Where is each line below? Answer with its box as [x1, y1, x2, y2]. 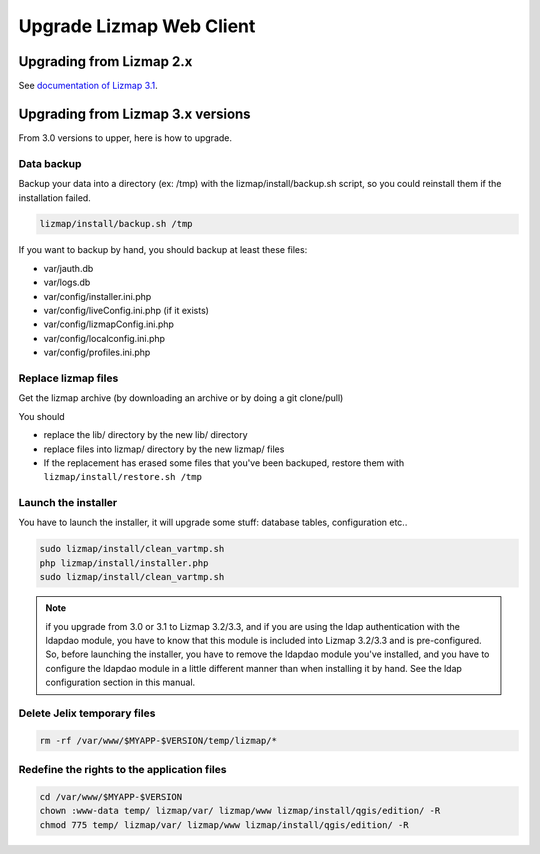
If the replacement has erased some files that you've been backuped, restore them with [43, 456, 405, 469]
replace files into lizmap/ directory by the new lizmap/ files [43, 443, 285, 455]
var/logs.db [43, 276, 91, 289]
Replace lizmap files [18, 371, 119, 385]
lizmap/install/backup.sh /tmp [39, 218, 194, 230]
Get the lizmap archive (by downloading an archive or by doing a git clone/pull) [18, 392, 344, 404]
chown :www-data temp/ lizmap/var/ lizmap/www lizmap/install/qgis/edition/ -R [39, 805, 441, 817]
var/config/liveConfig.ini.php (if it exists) [43, 305, 210, 317]
